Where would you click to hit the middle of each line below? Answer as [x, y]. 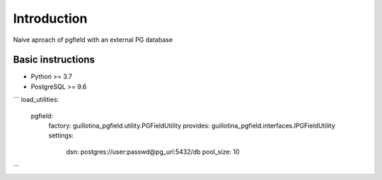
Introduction [50, 18]
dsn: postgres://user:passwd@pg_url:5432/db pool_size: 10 [153, 152]
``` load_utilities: [36, 100]
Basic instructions [54, 60]
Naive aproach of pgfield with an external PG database [93, 40]
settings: [61, 135]
